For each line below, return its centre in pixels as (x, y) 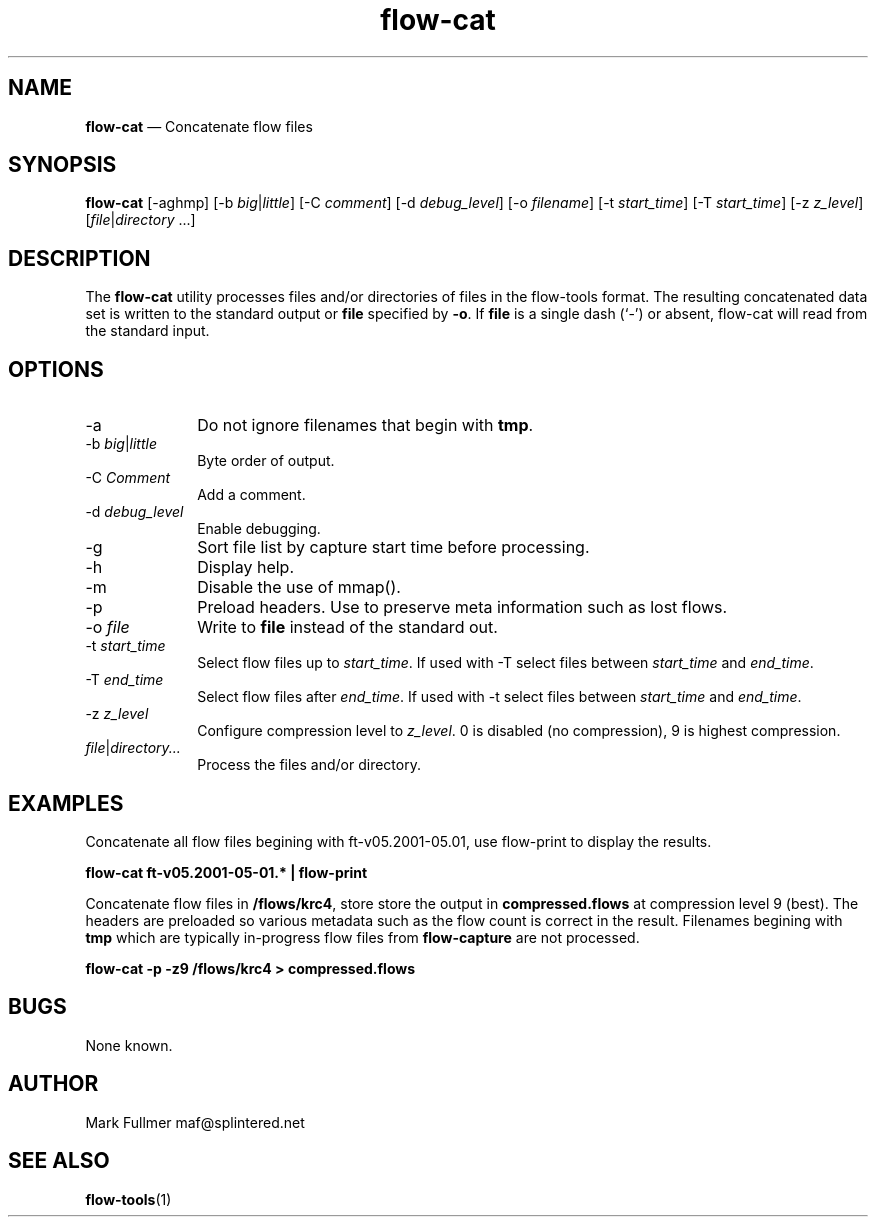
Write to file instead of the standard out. (347, 627)
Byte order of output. (266, 461)
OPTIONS (56, 369)
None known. (129, 1045)
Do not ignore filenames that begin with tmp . (365, 425)
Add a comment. (251, 495)
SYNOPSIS (62, 165)
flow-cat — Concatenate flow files (199, 126)
